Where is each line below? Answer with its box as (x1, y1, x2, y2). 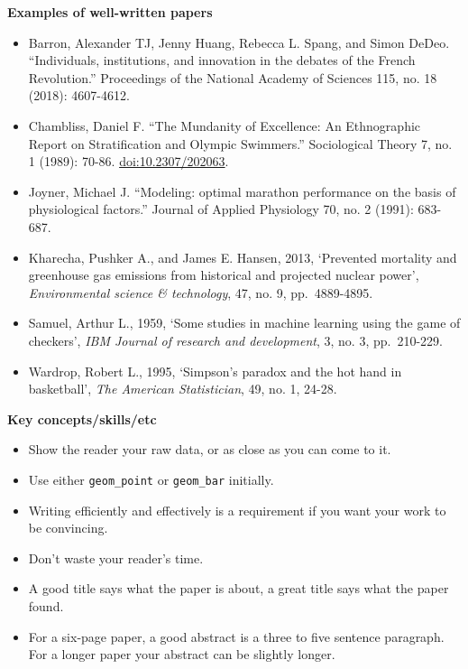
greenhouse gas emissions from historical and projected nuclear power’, (28, 265, 419, 284)
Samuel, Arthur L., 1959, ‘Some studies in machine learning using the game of (28, 313, 461, 332)
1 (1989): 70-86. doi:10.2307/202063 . (28, 152, 229, 171)
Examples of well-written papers (7, 3, 213, 21)
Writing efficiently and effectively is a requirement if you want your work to (28, 500, 446, 519)
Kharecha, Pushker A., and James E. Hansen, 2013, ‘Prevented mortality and (28, 247, 457, 266)
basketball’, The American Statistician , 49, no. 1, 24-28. (28, 379, 337, 398)
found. (28, 596, 64, 615)
